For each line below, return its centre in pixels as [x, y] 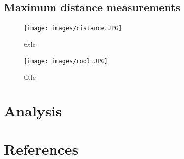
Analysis [33, 110]
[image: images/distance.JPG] [73, 29]
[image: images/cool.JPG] [66, 61]
